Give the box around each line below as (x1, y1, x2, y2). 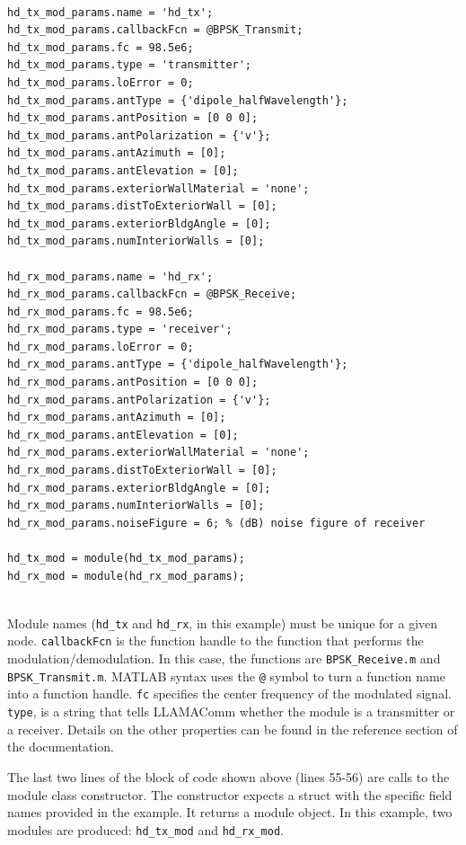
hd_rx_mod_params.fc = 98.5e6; (7, 305, 194, 318)
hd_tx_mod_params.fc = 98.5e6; (7, 40, 194, 54)
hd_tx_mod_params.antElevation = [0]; (7, 164, 239, 177)
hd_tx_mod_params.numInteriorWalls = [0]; (7, 235, 265, 248)
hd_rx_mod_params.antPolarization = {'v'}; (7, 393, 271, 406)
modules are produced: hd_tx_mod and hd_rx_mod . (7, 820, 284, 839)
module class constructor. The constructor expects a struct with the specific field (7, 785, 453, 804)
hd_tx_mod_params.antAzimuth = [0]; (7, 147, 226, 160)
